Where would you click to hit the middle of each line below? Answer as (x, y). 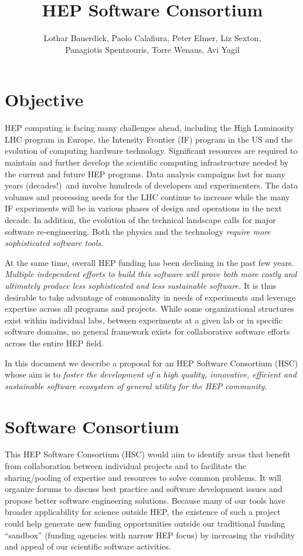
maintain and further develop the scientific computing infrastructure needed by (147, 162)
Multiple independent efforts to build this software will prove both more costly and (151, 274)
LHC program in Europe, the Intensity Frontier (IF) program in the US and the (149, 139)
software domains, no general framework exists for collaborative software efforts (147, 331)
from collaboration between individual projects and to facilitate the (126, 466)
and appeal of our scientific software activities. (88, 546)
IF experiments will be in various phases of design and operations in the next (143, 208)
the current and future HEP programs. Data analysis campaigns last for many (145, 173)
